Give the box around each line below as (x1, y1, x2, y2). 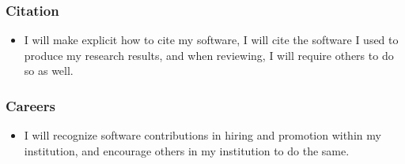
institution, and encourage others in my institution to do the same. (24, 142, 350, 158)
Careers (6, 95, 55, 115)
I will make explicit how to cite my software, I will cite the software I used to (24, 32, 399, 48)
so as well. (24, 62, 74, 79)
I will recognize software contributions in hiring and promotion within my (24, 127, 381, 143)
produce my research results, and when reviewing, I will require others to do (24, 47, 394, 63)
